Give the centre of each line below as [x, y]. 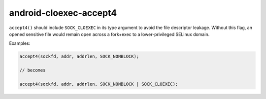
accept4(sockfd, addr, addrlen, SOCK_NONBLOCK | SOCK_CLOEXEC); [99, 84]
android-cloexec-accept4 [63, 13]
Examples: [20, 43]
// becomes [33, 70]
